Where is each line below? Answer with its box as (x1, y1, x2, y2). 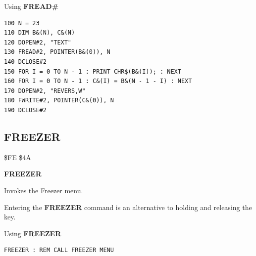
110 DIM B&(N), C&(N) (4, 29, 75, 37)
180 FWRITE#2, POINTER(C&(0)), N (4, 97, 114, 104)
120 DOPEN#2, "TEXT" (4, 39, 72, 46)
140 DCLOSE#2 (4, 58, 47, 65)
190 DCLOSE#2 (4, 106, 47, 114)
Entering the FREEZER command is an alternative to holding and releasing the (4, 202, 252, 212)
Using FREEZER (4, 228, 61, 238)
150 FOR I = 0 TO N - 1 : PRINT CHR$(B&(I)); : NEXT (4, 68, 181, 75)
